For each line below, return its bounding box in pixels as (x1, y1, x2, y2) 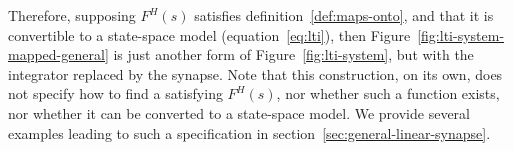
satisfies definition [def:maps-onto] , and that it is (194, 5, 494, 25)
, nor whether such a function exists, (276, 83, 500, 104)
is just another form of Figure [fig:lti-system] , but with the (113, 44, 474, 65)
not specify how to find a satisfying (8, 83, 223, 104)
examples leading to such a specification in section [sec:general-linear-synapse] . (8, 122, 491, 143)
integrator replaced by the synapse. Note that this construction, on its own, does (8, 63, 503, 84)
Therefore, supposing (8, 5, 136, 25)
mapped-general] (8, 44, 109, 65)
